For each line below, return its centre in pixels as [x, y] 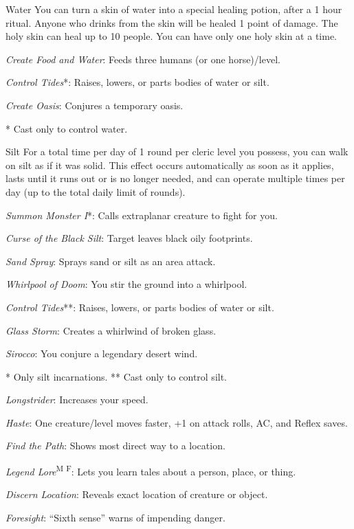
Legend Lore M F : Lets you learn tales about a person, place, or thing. [151, 470]
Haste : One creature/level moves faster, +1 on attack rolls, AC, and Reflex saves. [177, 422]
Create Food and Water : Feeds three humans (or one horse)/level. [143, 59]
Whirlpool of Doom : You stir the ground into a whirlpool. [126, 284]
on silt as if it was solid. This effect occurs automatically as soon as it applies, [170, 165]
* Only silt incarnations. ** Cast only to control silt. [117, 376]
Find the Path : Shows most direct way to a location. [115, 446]
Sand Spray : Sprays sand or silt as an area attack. [111, 261]
